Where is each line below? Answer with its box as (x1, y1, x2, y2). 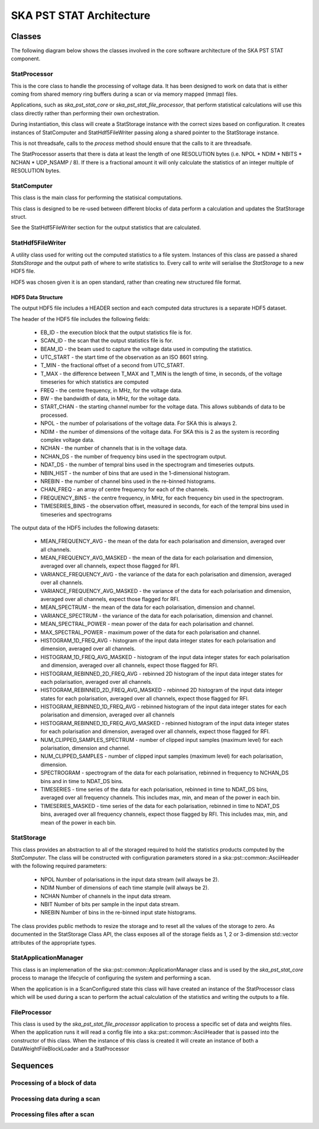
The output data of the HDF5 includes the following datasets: (11, 524, 159, 531)
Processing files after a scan (11, 1110, 95, 1118)
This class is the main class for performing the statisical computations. (11, 194, 183, 201)
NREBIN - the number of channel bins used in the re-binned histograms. (40, 478, 216, 485)
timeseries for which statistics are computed (40, 378, 149, 385)
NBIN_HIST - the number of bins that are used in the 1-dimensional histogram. (40, 469, 230, 476)
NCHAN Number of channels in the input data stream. (40, 893, 171, 900)
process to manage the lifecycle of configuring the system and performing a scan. (11, 974, 211, 981)
